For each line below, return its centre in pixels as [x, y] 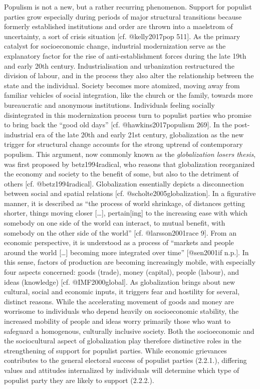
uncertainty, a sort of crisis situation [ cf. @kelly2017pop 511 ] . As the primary [122, 36]
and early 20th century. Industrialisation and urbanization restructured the [119, 65]
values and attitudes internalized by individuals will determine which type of [122, 370]
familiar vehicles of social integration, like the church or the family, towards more [128, 95]
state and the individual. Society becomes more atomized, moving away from [122, 85]
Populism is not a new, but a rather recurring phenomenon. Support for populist [128, 7]
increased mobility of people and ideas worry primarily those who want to [117, 321]
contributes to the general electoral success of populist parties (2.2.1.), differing [125, 360]
